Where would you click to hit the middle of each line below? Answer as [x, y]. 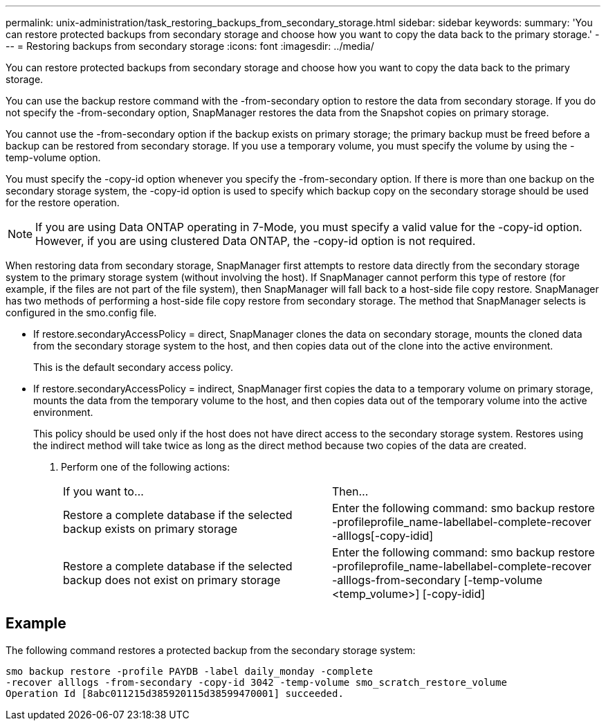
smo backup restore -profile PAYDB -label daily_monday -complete [190, 671]
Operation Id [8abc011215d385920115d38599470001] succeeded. [175, 693]
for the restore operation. [63, 202]
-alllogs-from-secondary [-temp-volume [438, 580]
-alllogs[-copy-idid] [383, 536]
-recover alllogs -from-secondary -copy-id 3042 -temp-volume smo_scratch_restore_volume [256, 682]
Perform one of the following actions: [146, 467]
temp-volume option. [53, 157]
